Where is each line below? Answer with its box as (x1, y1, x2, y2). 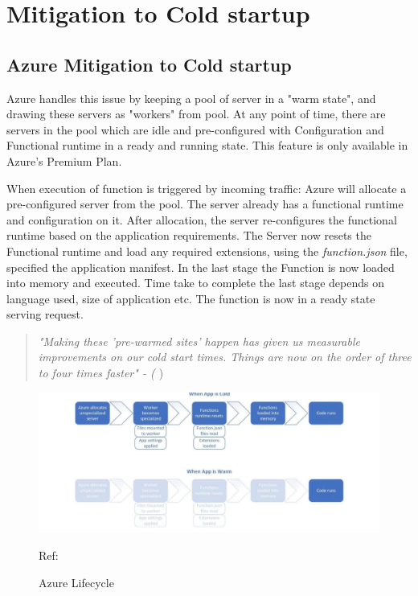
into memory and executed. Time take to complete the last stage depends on (6, 274, 384, 291)
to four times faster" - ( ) (38, 364, 164, 381)
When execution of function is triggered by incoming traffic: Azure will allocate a (6, 179, 407, 196)
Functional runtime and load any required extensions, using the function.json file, (6, 242, 408, 259)
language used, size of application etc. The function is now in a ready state (6, 290, 375, 306)
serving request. (6, 306, 84, 323)
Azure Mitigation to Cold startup (6, 51, 292, 76)
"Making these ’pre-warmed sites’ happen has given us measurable (38, 332, 360, 349)
